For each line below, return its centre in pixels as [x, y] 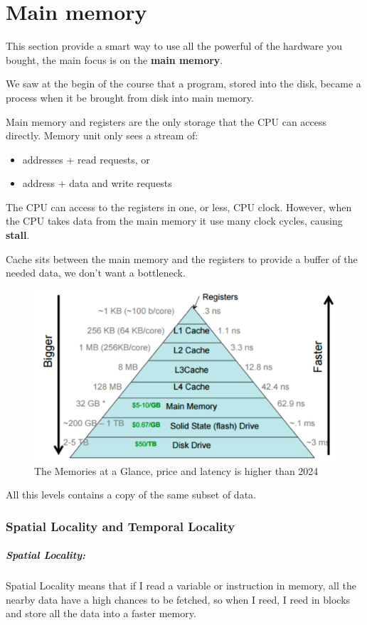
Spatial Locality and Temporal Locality [121, 526]
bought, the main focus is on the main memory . [115, 59]
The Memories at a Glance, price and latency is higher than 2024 [176, 470]
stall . [18, 235]
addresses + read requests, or [86, 159]
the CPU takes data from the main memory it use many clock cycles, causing [174, 221]
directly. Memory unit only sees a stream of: [102, 135]
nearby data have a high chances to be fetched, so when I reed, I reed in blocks [178, 599]
